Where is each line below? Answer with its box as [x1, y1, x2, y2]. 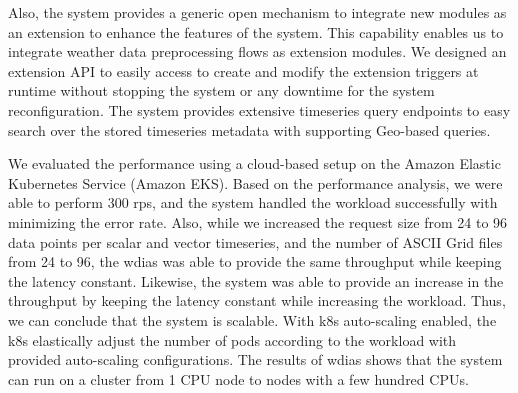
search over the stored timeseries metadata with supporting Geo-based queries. [8, 119, 491, 140]
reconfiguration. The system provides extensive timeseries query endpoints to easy [8, 99, 511, 120]
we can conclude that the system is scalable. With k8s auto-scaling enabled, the [8, 309, 497, 330]
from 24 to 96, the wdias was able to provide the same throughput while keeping [8, 251, 502, 272]
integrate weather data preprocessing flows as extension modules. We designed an [8, 41, 507, 62]
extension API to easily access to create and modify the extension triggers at [8, 60, 479, 81]
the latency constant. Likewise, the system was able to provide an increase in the [8, 270, 504, 291]
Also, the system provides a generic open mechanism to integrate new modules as [8, 2, 507, 22]
